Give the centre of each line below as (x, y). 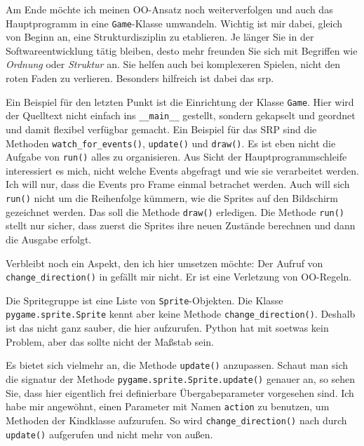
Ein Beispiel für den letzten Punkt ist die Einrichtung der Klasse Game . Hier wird (180, 101)
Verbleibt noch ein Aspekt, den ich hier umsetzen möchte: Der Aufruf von (164, 263)
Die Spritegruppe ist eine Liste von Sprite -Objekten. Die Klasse (144, 300)
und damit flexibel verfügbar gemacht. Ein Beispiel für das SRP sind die (161, 129)
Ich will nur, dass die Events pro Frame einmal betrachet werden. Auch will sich (178, 184)
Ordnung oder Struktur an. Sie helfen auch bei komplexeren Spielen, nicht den (173, 64)
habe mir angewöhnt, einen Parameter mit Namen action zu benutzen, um (168, 406)
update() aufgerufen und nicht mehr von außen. (109, 434)
